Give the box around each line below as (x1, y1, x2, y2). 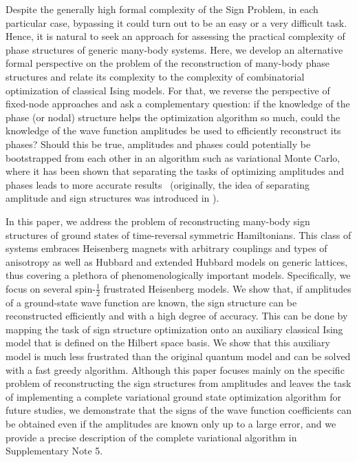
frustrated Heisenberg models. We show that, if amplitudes (103, 281, 351, 295)
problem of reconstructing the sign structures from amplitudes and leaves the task (6, 376, 351, 390)
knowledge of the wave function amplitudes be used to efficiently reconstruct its (6, 123, 341, 138)
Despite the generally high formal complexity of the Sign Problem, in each (6, 2, 318, 16)
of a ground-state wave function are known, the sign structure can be (6, 295, 297, 309)
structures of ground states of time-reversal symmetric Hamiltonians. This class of (6, 227, 351, 242)
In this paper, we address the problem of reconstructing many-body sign (6, 213, 310, 228)
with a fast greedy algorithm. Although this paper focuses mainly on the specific (6, 362, 345, 377)
